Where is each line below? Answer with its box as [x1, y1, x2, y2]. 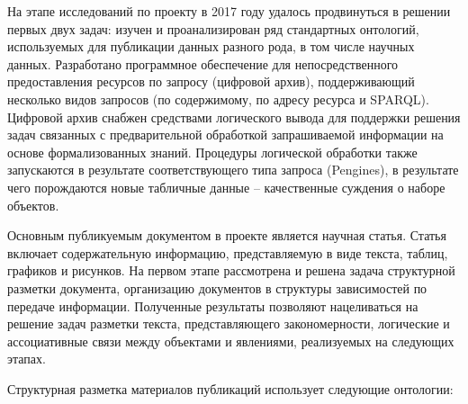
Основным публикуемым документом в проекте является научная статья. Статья [7, 226, 446, 245]
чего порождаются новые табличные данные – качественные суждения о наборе [7, 177, 445, 196]
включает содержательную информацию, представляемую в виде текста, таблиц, [7, 243, 448, 262]
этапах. [7, 349, 46, 368]
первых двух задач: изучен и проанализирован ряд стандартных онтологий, [7, 19, 419, 38]
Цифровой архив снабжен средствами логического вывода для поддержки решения [7, 107, 461, 126]
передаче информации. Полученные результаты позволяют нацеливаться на [7, 296, 418, 315]
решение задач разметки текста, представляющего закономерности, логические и [7, 314, 450, 333]
